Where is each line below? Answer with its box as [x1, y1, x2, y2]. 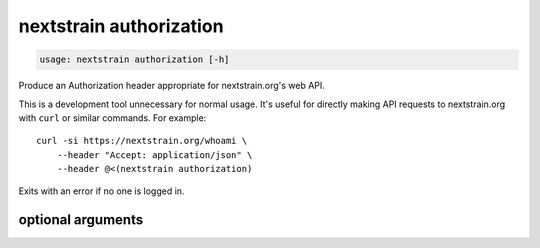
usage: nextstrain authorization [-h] [39, 54, 230, 65]
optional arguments [18, 211, 144, 229]
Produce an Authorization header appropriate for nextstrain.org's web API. [18, 80, 325, 92]
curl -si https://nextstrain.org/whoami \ [36, 135, 248, 147]
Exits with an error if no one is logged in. [18, 185, 185, 197]
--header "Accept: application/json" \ [56, 149, 253, 160]
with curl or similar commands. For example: [18, 111, 207, 124]
